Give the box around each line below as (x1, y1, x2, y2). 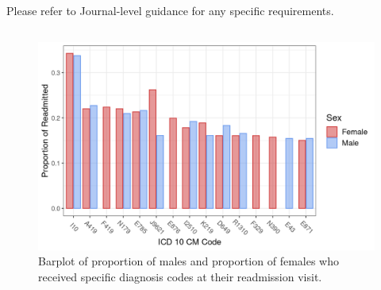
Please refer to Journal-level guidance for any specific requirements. (6, 2, 334, 18)
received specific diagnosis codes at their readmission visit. (38, 268, 322, 284)
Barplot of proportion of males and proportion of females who (38, 253, 339, 269)
